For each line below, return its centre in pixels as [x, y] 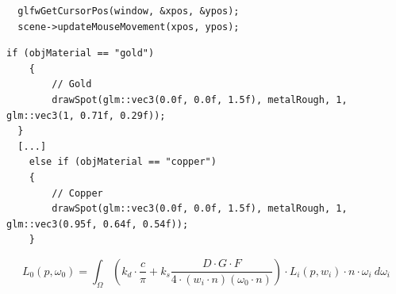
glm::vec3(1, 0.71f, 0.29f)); [86, 115]
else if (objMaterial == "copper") [123, 162]
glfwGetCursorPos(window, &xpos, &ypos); [129, 11]
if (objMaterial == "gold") [81, 53]
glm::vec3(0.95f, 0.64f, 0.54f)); [98, 224]
